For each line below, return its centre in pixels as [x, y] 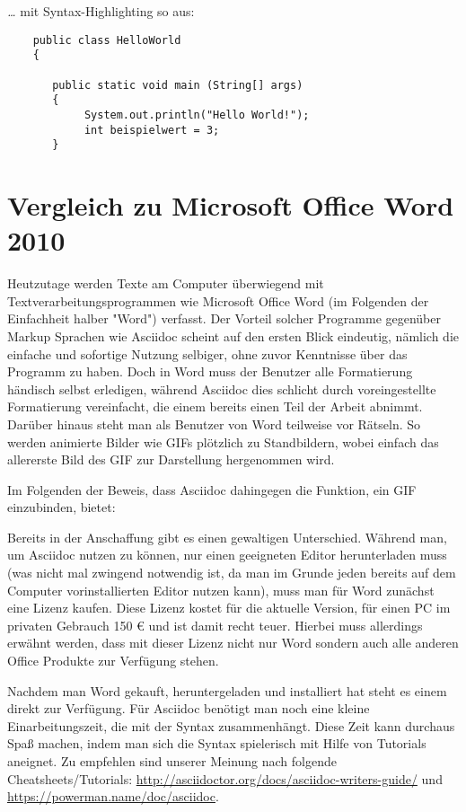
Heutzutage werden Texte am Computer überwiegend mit [166, 283]
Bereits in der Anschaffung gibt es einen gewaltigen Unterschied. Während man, [227, 537]
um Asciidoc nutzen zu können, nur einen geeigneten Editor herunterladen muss [227, 555]
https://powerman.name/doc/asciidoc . [113, 796]
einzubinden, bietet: [62, 507]
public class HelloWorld [107, 40]
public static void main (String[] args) [178, 85]
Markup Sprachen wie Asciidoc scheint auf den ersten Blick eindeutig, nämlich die [233, 335]
